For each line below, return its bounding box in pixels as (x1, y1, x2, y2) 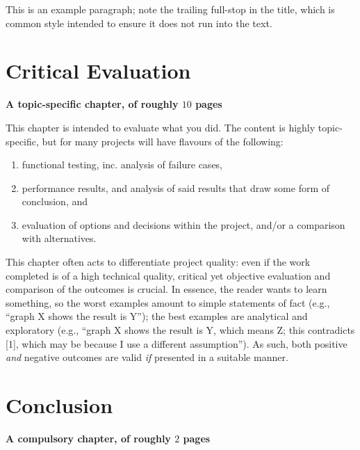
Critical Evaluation (6, 56, 191, 85)
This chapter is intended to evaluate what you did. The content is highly (6, 120, 316, 134)
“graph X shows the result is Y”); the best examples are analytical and (6, 309, 308, 323)
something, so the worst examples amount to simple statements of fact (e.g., (6, 295, 330, 310)
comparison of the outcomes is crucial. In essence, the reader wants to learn (6, 282, 327, 296)
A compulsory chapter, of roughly (6, 431, 171, 445)
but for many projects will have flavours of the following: (42, 134, 284, 148)
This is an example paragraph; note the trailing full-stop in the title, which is (6, 2, 335, 16)
